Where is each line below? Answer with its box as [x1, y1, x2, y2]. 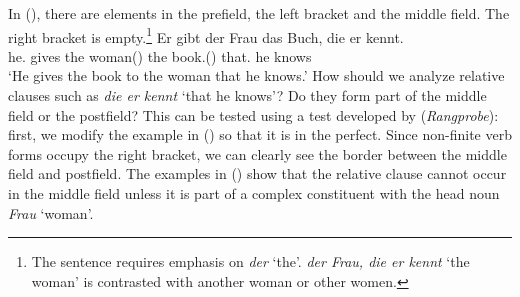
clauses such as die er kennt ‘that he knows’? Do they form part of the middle [8, 85, 487, 106]
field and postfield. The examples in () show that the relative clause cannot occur [8, 163, 507, 184]
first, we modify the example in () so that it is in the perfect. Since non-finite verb [8, 124, 512, 145]
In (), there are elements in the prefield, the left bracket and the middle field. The [8, 3, 510, 23]
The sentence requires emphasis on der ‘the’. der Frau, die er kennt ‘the [31, 251, 470, 272]
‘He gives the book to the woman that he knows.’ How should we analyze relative [8, 65, 505, 86]
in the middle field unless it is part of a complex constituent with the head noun [8, 183, 500, 203]
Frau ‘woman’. [8, 202, 94, 223]
